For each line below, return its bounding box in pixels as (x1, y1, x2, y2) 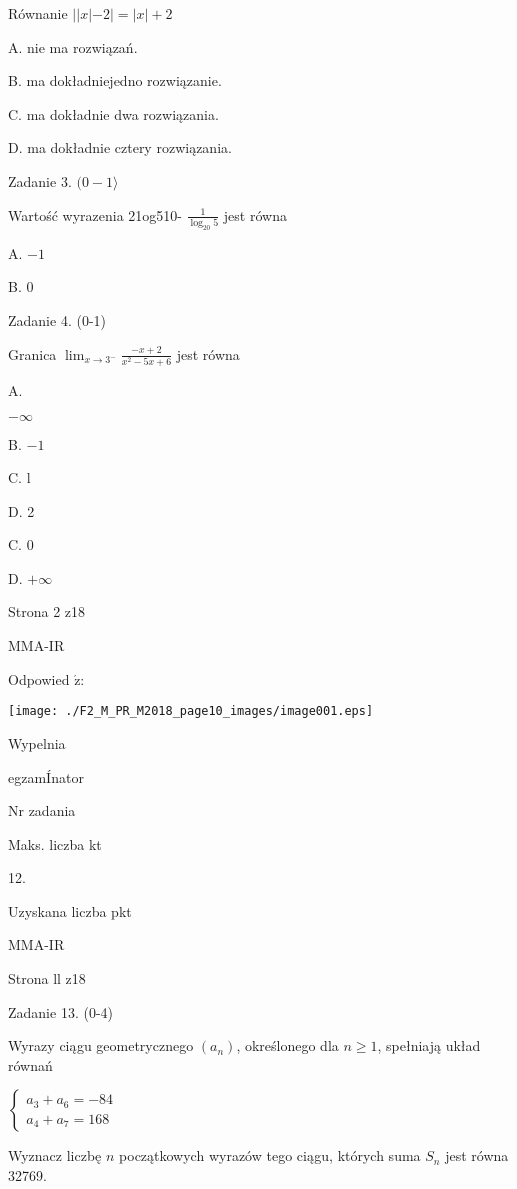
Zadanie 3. (8, 170, 72, 191)
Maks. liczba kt (8, 833, 102, 854)
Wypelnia (8, 732, 66, 753)
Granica (8, 343, 57, 364)
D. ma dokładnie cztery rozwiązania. (8, 137, 232, 158)
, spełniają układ (377, 1035, 481, 1056)
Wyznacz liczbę (8, 1145, 102, 1166)
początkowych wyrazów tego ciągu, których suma (119, 1145, 421, 1166)
